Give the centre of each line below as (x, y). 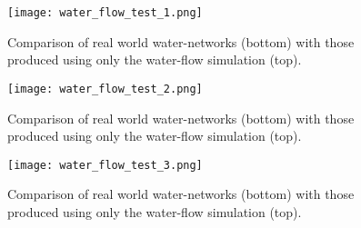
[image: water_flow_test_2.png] (105, 89)
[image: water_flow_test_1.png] (105, 13)
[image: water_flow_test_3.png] (105, 165)
